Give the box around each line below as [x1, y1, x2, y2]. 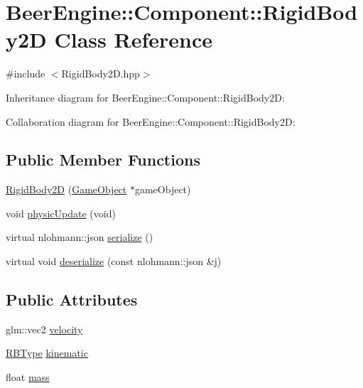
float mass [6, 370, 50, 384]
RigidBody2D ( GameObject [6, 182, 127, 197]
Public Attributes [6, 289, 138, 311]
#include [6, 66, 45, 81]
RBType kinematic [6, 345, 88, 360]
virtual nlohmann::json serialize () [6, 230, 153, 244]
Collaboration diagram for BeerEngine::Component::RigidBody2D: [6, 114, 296, 129]
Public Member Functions [6, 149, 200, 171]
